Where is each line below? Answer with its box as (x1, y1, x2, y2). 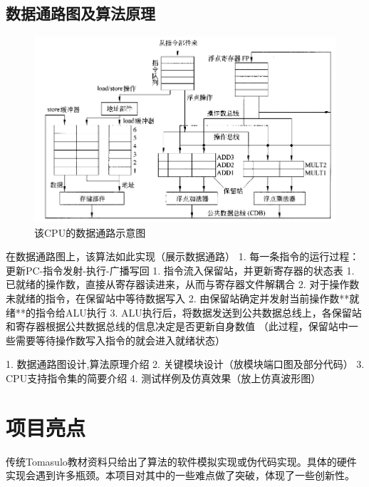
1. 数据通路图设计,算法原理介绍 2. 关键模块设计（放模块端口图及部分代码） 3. (6, 357, 365, 371)
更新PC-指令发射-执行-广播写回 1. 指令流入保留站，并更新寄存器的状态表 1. (6, 262, 355, 277)
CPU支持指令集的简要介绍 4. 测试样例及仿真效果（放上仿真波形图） (6, 371, 321, 386)
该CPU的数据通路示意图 (34, 225, 146, 240)
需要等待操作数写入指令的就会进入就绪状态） (15, 332, 225, 347)
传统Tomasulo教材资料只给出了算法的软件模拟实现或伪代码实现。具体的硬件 (6, 453, 357, 468)
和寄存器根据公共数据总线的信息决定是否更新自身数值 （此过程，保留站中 (6, 319, 348, 334)
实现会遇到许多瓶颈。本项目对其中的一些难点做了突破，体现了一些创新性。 (6, 468, 355, 483)
